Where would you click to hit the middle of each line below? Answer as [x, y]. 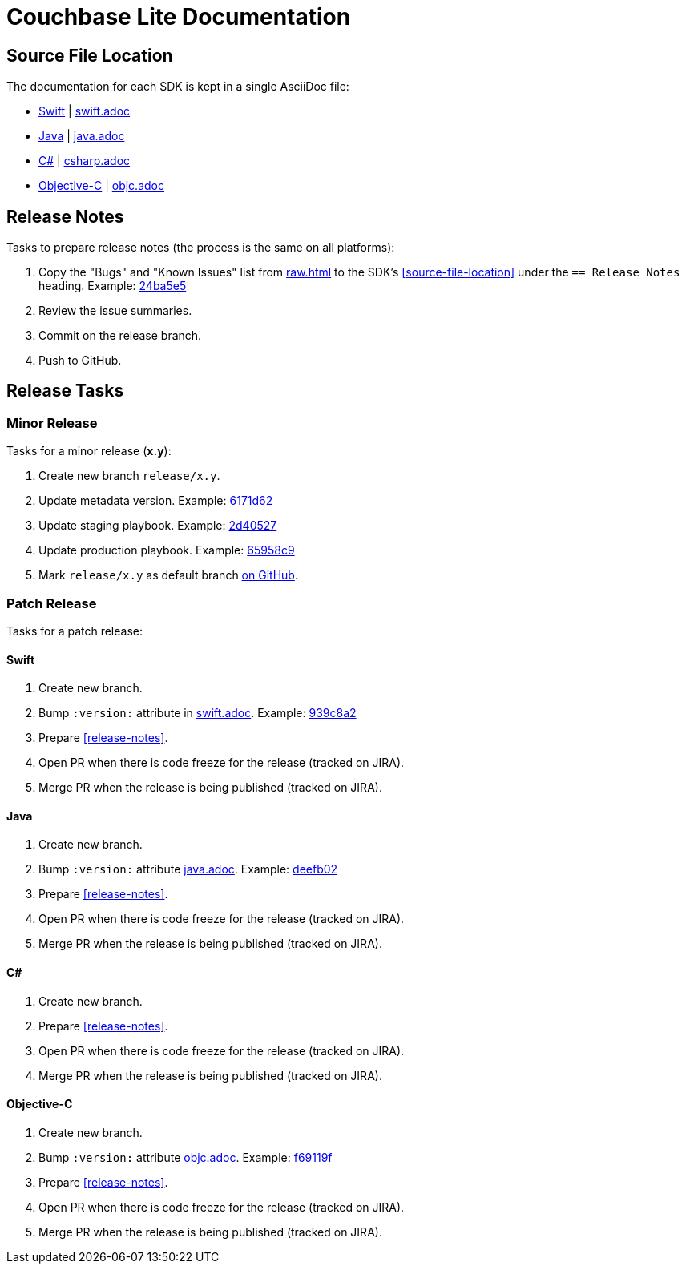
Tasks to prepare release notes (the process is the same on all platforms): [201, 248]
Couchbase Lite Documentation [179, 17]
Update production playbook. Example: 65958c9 [167, 550]
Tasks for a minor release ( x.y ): [89, 451]
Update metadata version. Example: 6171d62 [156, 501]
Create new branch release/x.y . [129, 476]
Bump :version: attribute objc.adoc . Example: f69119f [186, 1157]
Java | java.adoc [82, 136]
